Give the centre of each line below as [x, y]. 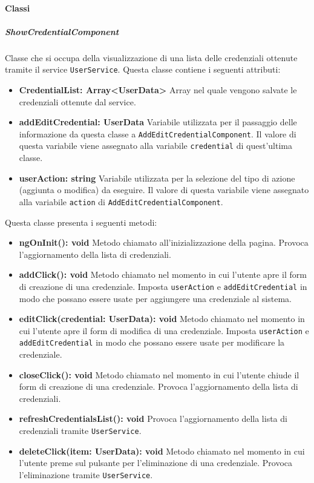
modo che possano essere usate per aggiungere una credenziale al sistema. [155, 298]
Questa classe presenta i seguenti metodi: [81, 222]
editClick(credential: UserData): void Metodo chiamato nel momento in [162, 319]
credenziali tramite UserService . [80, 431]
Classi [18, 8]
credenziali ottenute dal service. [77, 101]
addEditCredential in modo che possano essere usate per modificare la [152, 342]
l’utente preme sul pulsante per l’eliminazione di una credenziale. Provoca [156, 463]
